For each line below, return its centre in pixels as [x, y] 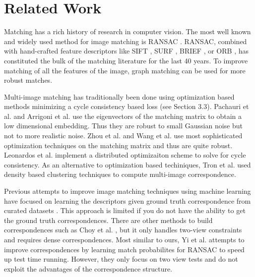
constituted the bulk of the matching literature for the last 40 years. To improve [126, 60]
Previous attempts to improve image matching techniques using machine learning [127, 191]
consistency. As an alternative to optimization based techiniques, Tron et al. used [127, 164]
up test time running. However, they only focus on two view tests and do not [121, 259]
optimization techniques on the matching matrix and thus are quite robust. [118, 145]
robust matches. [28, 80]
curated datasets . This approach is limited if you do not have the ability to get [125, 210]
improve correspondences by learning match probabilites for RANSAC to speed [124, 249]
